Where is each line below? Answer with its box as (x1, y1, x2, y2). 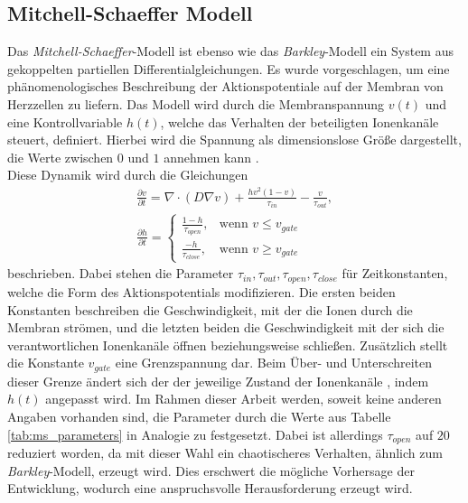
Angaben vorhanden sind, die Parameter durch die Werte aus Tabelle (7, 406, 391, 425)
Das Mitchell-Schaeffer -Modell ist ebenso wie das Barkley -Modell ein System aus (7, 42, 454, 61)
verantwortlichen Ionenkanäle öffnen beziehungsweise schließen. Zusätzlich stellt (7, 335, 448, 354)
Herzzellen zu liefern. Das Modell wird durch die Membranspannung (7, 94, 385, 113)
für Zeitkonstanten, (342, 264, 448, 283)
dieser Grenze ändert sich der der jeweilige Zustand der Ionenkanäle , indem (7, 371, 429, 390)
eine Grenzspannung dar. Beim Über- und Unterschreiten (115, 353, 433, 372)
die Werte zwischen (7, 147, 114, 166)
